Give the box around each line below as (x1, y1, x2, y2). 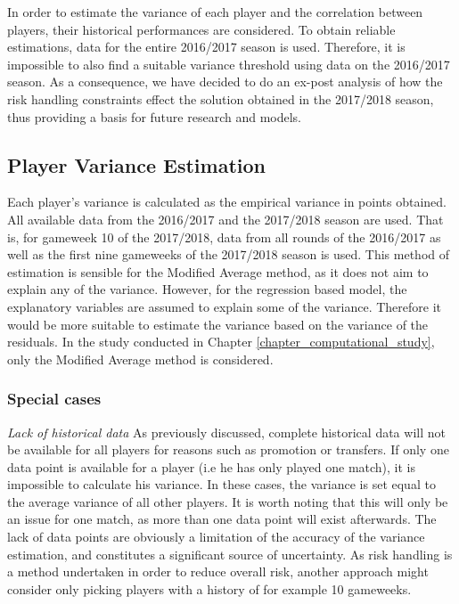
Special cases (7, 388, 102, 410)
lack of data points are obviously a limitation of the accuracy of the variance (7, 527, 425, 546)
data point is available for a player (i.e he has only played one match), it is (7, 457, 416, 476)
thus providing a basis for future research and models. (7, 107, 301, 126)
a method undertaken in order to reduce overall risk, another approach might (7, 562, 429, 581)
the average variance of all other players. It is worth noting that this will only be (7, 492, 448, 510)
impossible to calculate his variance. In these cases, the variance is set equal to (7, 475, 436, 494)
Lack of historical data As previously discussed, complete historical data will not (7, 422, 446, 441)
